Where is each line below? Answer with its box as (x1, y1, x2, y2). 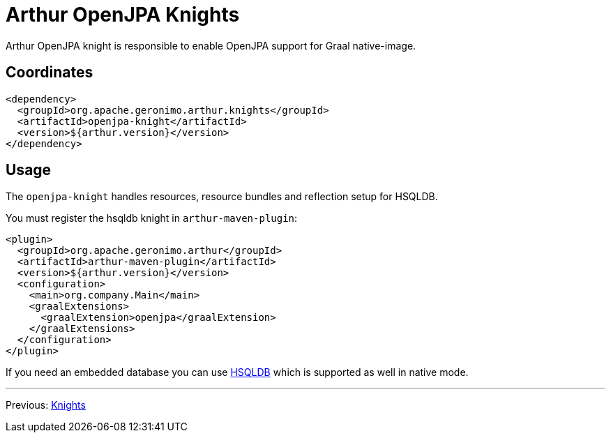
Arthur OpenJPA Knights (6, 3, 240, 27)
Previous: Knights (6, 399, 86, 411)
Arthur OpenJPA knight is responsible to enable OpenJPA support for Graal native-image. (6, 39, 416, 52)
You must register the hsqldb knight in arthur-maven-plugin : (6, 212, 298, 225)
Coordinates (6, 63, 93, 82)
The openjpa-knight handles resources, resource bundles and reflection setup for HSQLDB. (6, 190, 438, 203)
